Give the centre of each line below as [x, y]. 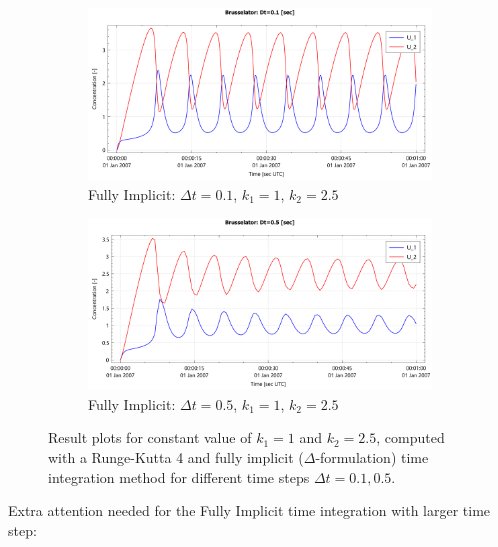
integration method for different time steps [179, 476]
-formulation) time [372, 456]
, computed [410, 437]
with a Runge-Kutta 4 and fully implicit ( [176, 456]
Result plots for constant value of [150, 437]
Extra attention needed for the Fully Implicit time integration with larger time [249, 510]
